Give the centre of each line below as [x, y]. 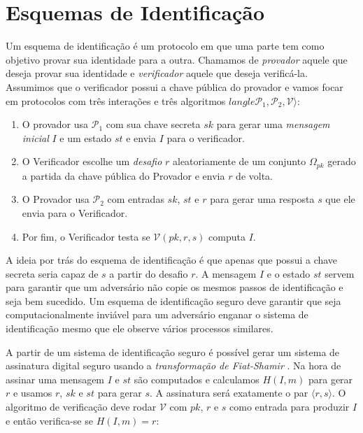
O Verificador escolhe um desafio [92, 161]
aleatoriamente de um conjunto [240, 161]
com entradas [136, 199]
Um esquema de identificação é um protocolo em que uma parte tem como [165, 46]
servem [340, 273]
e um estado [86, 137]
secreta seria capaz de [52, 273]
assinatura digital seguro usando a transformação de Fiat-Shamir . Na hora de [173, 365]
